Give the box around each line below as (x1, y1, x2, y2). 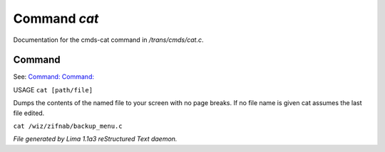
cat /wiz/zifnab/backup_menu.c (13, 122, 123, 131)
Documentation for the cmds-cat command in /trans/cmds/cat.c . (13, 36, 204, 44)
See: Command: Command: (13, 72, 94, 81)
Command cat (13, 11, 99, 26)
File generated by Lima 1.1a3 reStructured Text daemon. (13, 135, 178, 143)
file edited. (13, 109, 45, 117)
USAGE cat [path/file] (13, 85, 93, 94)
